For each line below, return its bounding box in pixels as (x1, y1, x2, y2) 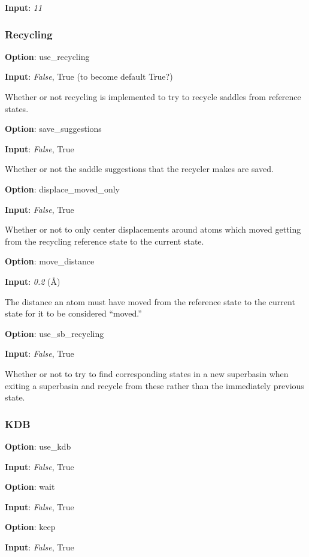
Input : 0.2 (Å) (5, 275, 60, 287)
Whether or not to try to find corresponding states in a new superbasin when (5, 367, 289, 380)
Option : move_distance (5, 255, 95, 267)
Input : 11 (5, 1, 43, 13)
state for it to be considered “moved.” (5, 307, 142, 320)
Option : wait (5, 480, 55, 493)
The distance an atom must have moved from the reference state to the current (5, 295, 295, 308)
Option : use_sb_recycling (5, 327, 104, 339)
